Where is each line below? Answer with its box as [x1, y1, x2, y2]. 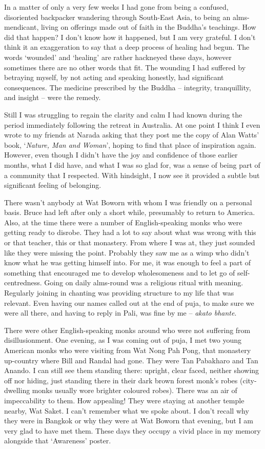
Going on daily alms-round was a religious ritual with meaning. [44, 277, 243, 288]
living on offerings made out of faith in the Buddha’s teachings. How [40, 22, 256, 32]
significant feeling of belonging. [4, 180, 101, 190]
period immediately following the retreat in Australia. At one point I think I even [4, 119, 260, 130]
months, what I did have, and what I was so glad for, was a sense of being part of [4, 159, 260, 170]
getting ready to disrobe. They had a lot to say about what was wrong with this [4, 227, 256, 238]
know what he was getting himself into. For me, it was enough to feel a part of [4, 257, 251, 268]
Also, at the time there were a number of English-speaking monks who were [4, 217, 242, 227]
